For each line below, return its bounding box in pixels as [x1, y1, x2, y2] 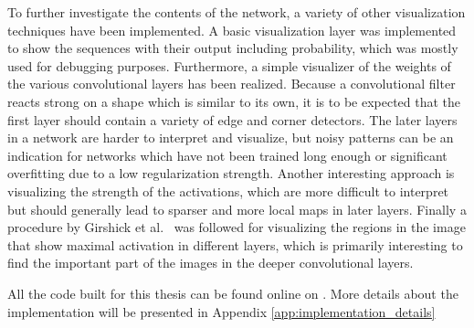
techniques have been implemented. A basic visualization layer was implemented [7, 20, 457, 39]
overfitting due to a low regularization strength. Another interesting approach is [7, 164, 455, 183]
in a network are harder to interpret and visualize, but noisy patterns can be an [7, 128, 454, 147]
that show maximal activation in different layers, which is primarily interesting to [7, 235, 463, 254]
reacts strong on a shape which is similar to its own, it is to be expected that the [7, 91, 461, 111]
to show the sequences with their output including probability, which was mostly [7, 38, 458, 58]
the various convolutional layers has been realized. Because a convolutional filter [7, 74, 456, 93]
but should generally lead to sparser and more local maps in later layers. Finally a [7, 199, 467, 218]
